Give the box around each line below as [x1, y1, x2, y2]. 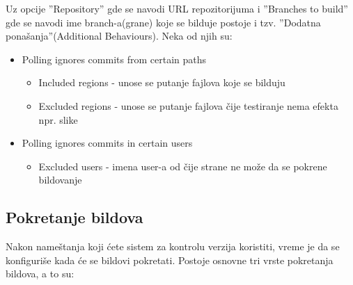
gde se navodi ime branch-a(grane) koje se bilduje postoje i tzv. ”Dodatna [6, 15, 321, 29]
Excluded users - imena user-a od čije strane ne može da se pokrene [38, 158, 327, 173]
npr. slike [38, 112, 78, 127]
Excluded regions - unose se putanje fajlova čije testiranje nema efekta [38, 98, 338, 113]
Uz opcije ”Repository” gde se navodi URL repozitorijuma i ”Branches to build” [6, 1, 348, 15]
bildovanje [38, 172, 82, 187]
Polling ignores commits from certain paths [22, 51, 207, 66]
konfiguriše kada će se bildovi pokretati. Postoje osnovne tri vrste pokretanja [6, 252, 334, 267]
